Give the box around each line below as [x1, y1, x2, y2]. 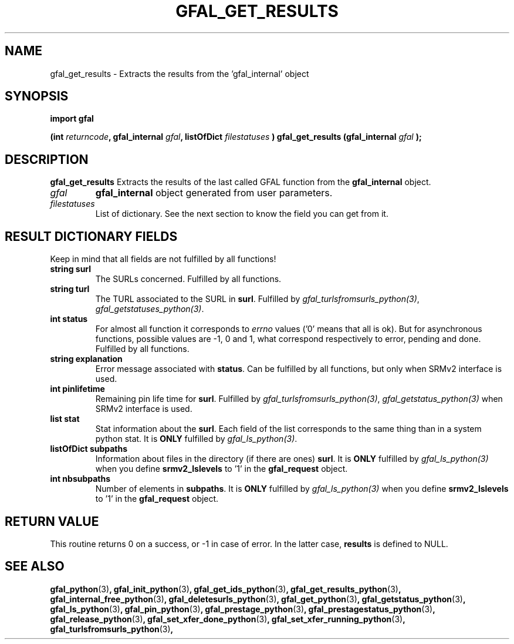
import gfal [50, 113, 94, 124]
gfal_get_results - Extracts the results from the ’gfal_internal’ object [50, 68, 309, 79]
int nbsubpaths [50, 474, 111, 484]
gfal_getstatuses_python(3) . [95, 304, 204, 314]
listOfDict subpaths [50, 444, 128, 454]
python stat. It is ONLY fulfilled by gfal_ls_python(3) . [95, 434, 297, 444]
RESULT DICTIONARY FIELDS [5, 229, 178, 244]
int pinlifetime [50, 384, 105, 394]
